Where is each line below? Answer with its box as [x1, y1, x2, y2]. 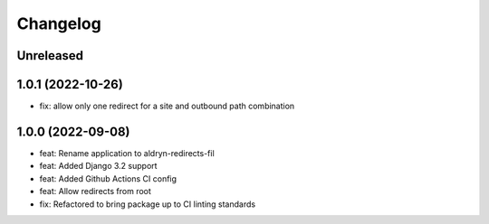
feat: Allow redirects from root [39, 186, 151, 197]
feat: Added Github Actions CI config [39, 173, 177, 184]
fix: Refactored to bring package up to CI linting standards [39, 199, 256, 210]
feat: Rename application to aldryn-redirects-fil [39, 147, 215, 158]
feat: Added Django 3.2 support [39, 161, 158, 172]
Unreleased [16, 48, 84, 63]
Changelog [16, 14, 101, 33]
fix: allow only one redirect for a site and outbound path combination [39, 100, 295, 112]
